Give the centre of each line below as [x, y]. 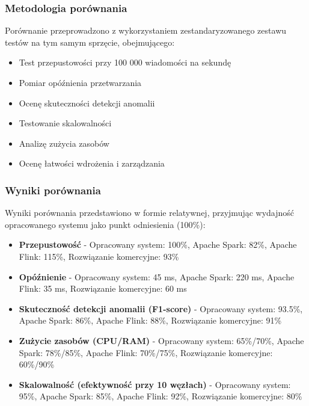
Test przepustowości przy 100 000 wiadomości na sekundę [125, 62]
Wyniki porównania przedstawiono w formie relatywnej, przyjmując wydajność [150, 213]
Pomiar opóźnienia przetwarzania [80, 82]
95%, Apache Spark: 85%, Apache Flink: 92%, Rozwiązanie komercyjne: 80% [161, 396]
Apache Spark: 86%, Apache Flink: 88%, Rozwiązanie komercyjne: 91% [150, 320]
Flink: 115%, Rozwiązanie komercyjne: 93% [99, 256]
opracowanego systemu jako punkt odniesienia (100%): [105, 224]
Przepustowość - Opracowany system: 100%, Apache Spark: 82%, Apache [158, 245]
